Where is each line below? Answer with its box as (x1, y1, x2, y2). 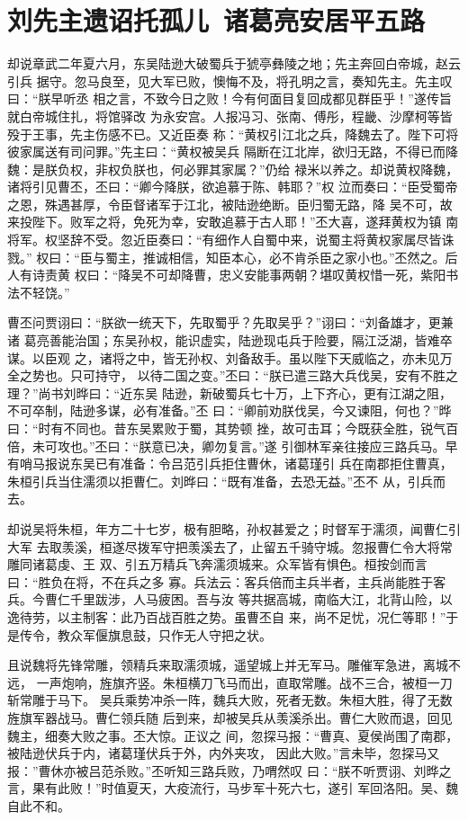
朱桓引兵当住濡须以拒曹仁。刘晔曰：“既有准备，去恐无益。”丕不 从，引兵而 (7, 471, 445, 490)
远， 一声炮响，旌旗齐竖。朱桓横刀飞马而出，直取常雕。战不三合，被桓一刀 (7, 673, 453, 691)
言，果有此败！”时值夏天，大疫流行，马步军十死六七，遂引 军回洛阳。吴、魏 (7, 779, 459, 798)
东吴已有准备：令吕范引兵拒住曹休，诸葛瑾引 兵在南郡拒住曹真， (69, 454, 453, 473)
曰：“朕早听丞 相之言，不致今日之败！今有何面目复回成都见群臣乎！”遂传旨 (7, 89, 452, 108)
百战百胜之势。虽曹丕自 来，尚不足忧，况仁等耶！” (145, 607, 446, 626)
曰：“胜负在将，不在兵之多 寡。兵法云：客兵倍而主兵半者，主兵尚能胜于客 (7, 572, 446, 591)
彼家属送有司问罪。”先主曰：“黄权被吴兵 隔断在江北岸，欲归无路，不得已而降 (7, 142, 458, 161)
